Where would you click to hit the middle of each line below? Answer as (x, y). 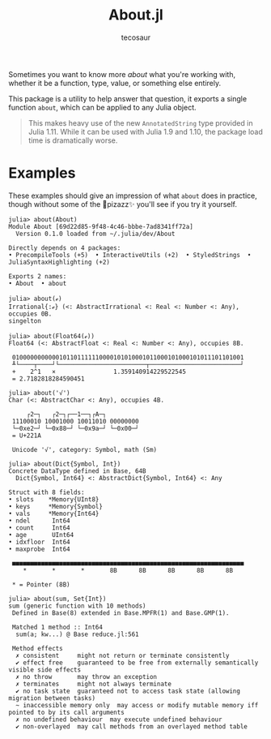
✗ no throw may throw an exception (87, 677)
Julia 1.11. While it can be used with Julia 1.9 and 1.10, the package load (145, 131)
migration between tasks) (52, 698)
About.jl (136, 15)
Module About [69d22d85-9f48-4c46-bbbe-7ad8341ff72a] (101, 226)
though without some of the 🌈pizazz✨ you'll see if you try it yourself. (123, 204)
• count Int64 (39, 528)
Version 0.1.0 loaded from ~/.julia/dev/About (95, 234)
